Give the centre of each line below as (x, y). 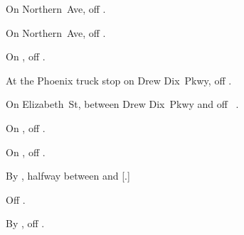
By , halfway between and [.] (68, 176)
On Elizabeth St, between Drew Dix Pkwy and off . (122, 104)
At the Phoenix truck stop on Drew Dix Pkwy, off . (119, 80)
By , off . (25, 223)
